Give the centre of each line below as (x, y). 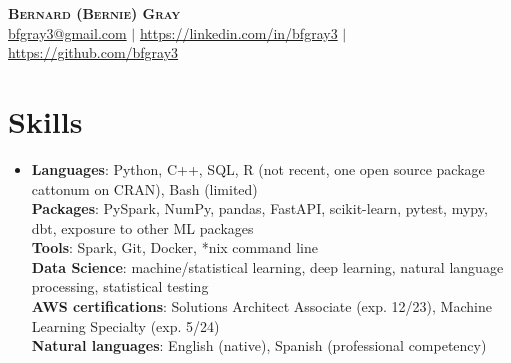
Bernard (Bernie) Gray (94, 13)
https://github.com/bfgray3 (93, 52)
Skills (45, 120)
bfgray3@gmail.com (67, 32)
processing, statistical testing (120, 286)
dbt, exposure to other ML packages (142, 227)
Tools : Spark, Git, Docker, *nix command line (174, 247)
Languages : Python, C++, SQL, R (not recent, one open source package (258, 168)
